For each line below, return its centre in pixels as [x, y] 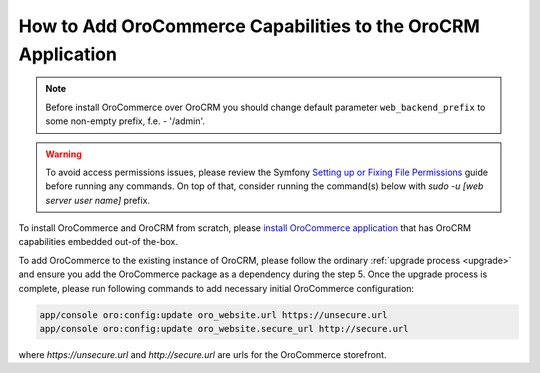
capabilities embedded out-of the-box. [98, 242]
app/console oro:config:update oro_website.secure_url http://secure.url [224, 329]
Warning [63, 154]
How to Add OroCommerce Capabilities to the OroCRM [249, 26]
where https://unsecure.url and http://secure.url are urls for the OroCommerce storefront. [202, 354]
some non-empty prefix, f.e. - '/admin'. [125, 121]
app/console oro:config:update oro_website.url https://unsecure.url [213, 314]
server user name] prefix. [97, 200]
